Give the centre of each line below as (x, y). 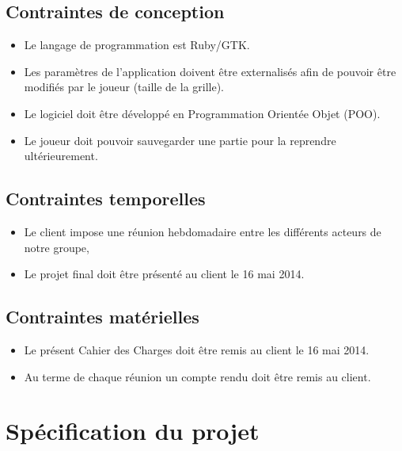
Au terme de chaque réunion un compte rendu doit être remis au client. (197, 376)
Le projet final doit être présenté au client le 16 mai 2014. (164, 274)
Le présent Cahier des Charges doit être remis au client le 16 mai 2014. (197, 349)
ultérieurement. (61, 156)
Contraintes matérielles (102, 317)
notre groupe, (57, 247)
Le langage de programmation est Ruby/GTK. (137, 45)
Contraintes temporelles (106, 199)
